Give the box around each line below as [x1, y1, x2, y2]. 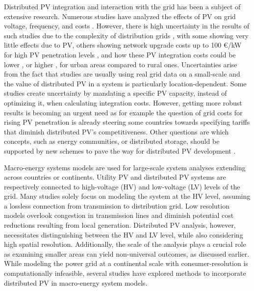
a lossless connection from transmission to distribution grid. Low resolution [4, 200, 229, 211]
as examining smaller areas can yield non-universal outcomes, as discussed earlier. [4, 248, 250, 259]
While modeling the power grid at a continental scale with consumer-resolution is [4, 258, 248, 268]
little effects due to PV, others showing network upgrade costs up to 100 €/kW [4, 40, 242, 50]
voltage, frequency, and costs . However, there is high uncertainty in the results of [4, 21, 250, 31]
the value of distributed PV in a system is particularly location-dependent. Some [4, 78, 247, 88]
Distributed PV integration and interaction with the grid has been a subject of [4, 1, 241, 11]
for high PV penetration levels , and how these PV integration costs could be [4, 49, 236, 59]
